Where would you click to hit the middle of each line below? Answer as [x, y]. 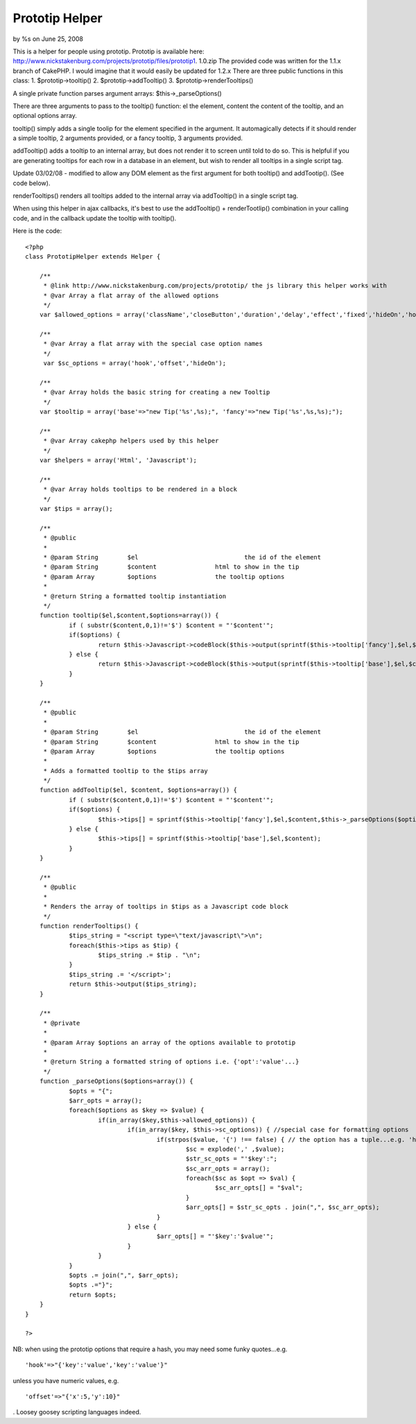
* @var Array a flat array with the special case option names [153, 344]
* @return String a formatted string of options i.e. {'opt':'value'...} [171, 1062]
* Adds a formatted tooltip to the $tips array [125, 771]
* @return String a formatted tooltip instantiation [135, 596]
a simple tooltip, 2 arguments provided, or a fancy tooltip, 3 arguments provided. [128, 138]
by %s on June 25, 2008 [48, 39]
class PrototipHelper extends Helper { [93, 256]
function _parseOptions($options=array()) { [116, 1081]
